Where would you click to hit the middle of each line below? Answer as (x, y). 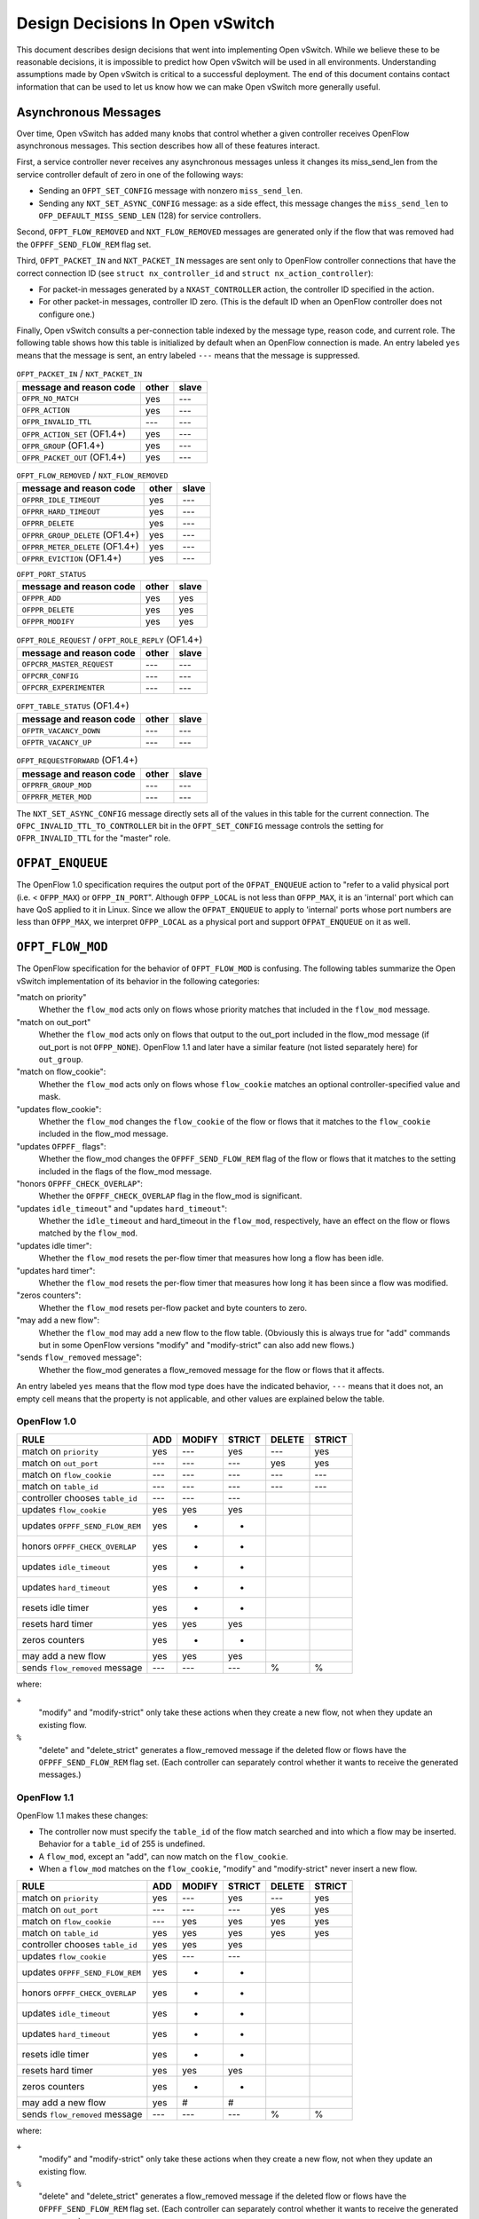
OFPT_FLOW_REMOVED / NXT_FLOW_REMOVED (92, 475)
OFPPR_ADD (42, 598)
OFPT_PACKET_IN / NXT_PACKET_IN (79, 374)
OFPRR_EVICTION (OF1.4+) (72, 558)
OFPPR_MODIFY (48, 621)
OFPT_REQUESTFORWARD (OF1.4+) (77, 761)
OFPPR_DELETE (48, 609)
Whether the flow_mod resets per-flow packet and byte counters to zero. (173, 1307)
